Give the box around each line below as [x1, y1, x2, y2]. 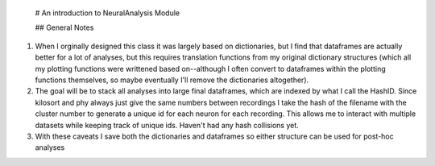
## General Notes [35, 23, 94, 32]
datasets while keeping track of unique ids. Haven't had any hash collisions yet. [35, 120, 300, 130]
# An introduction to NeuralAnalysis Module [35, 8, 180, 18]
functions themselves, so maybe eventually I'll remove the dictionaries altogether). [35, 75, 309, 85]
